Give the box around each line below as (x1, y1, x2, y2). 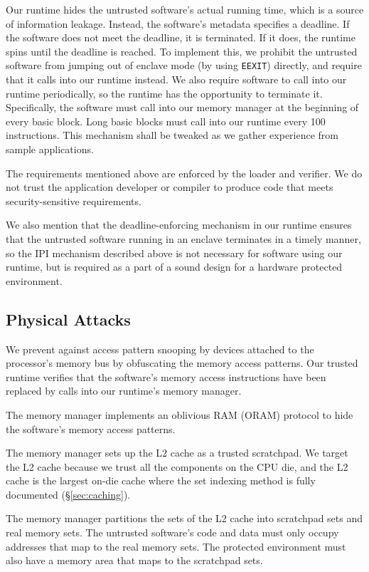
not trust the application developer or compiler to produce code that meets (6, 180, 333, 194)
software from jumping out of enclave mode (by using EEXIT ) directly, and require (6, 58, 362, 73)
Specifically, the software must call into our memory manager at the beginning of (6, 100, 359, 115)
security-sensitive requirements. (6, 193, 141, 208)
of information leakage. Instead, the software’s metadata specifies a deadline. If (6, 16, 350, 31)
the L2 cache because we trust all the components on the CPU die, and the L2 (6, 459, 348, 474)
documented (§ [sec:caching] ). (6, 487, 131, 501)
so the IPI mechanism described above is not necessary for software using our (6, 245, 343, 260)
